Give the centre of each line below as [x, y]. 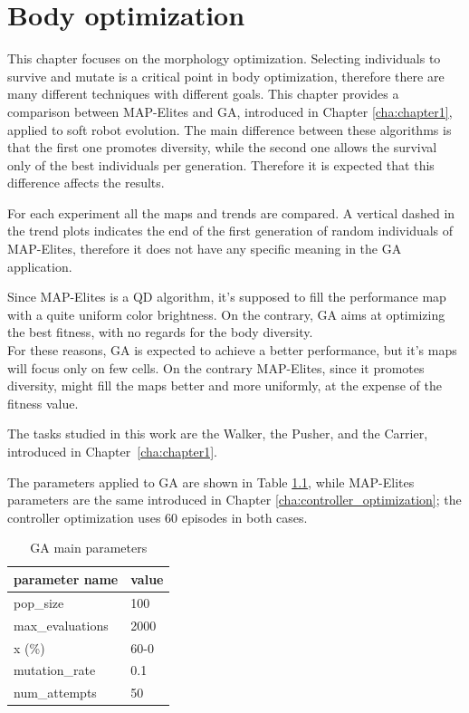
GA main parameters [89, 548]
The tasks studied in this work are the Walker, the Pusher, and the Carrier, [218, 434]
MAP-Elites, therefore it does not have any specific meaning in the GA [205, 249]
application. [40, 266]
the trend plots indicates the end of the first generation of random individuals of [230, 231]
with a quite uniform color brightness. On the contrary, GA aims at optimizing [226, 314]
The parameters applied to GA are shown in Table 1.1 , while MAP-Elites [211, 482]
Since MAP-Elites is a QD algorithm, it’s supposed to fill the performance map [227, 297]
